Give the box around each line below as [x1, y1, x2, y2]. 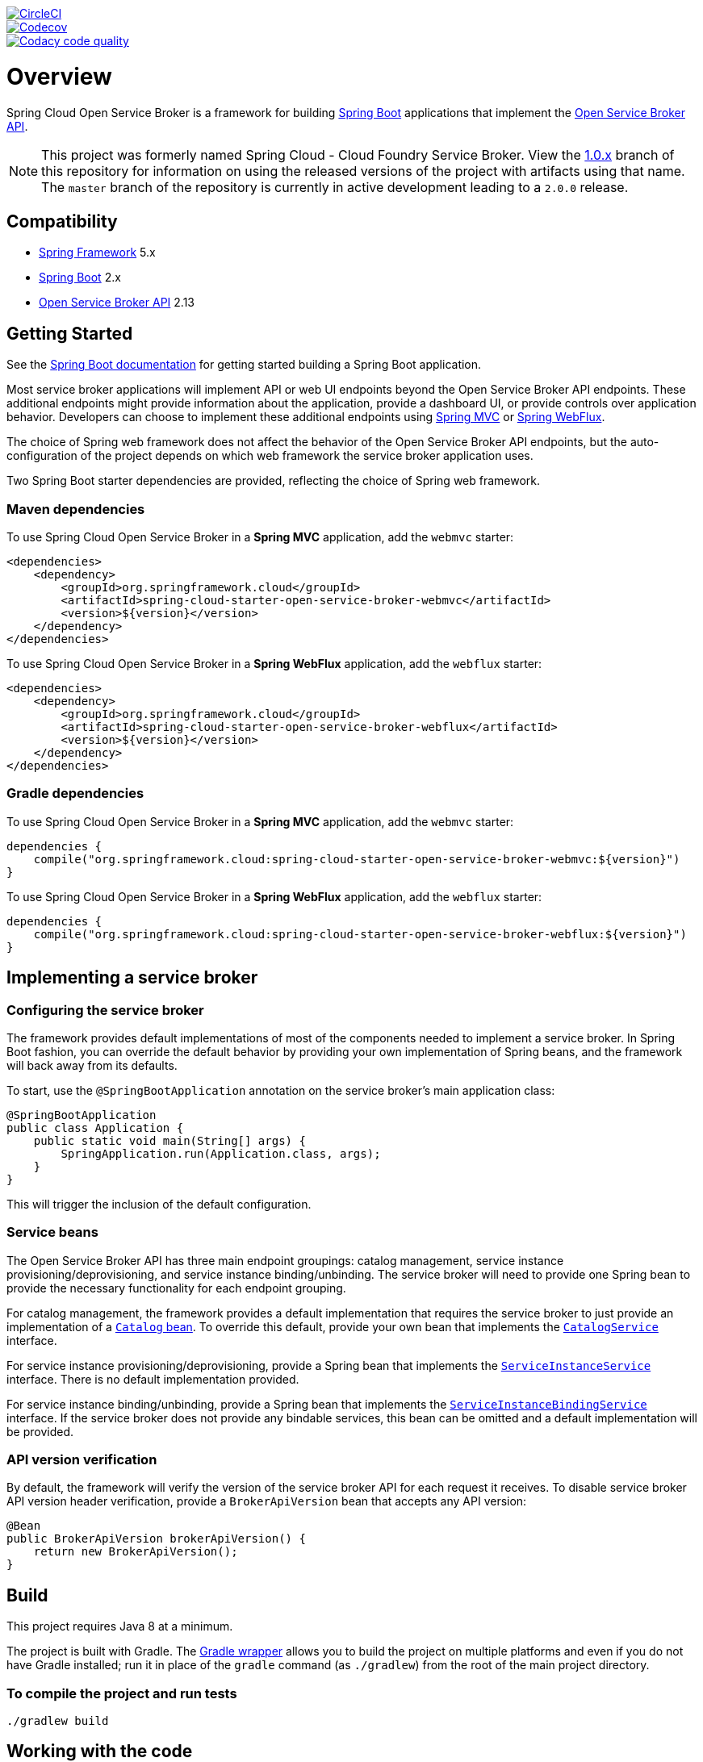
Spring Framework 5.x [39, 245, 156, 260]
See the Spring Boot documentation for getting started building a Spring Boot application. [6, 357, 482, 372]
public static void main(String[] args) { [33, 1134, 306, 1147]
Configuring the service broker [6, 1001, 204, 1018]
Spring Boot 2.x [39, 270, 121, 285]
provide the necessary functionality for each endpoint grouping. [6, 1280, 346, 1295]
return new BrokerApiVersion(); [33, 1545, 238, 1559]
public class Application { [6, 1121, 184, 1134]
